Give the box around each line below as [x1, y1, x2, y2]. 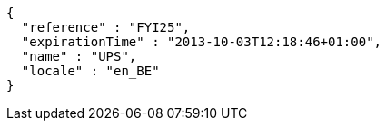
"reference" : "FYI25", [21, 20, 191, 34]
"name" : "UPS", [21, 49, 137, 64]
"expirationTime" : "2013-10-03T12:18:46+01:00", [21, 34, 382, 49]
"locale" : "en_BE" [21, 64, 160, 78]
